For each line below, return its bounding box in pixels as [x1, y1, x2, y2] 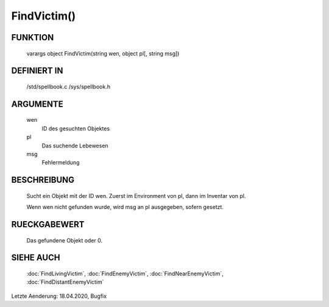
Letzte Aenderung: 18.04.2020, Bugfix [11, 292, 107, 300]
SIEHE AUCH [11, 253, 60, 263]
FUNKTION [11, 32, 54, 43]
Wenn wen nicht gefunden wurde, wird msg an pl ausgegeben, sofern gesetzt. [26, 203, 224, 211]
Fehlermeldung [41, 159, 80, 166]
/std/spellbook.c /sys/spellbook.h [26, 83, 111, 90]
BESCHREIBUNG [11, 175, 75, 185]
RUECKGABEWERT [11, 219, 85, 230]
